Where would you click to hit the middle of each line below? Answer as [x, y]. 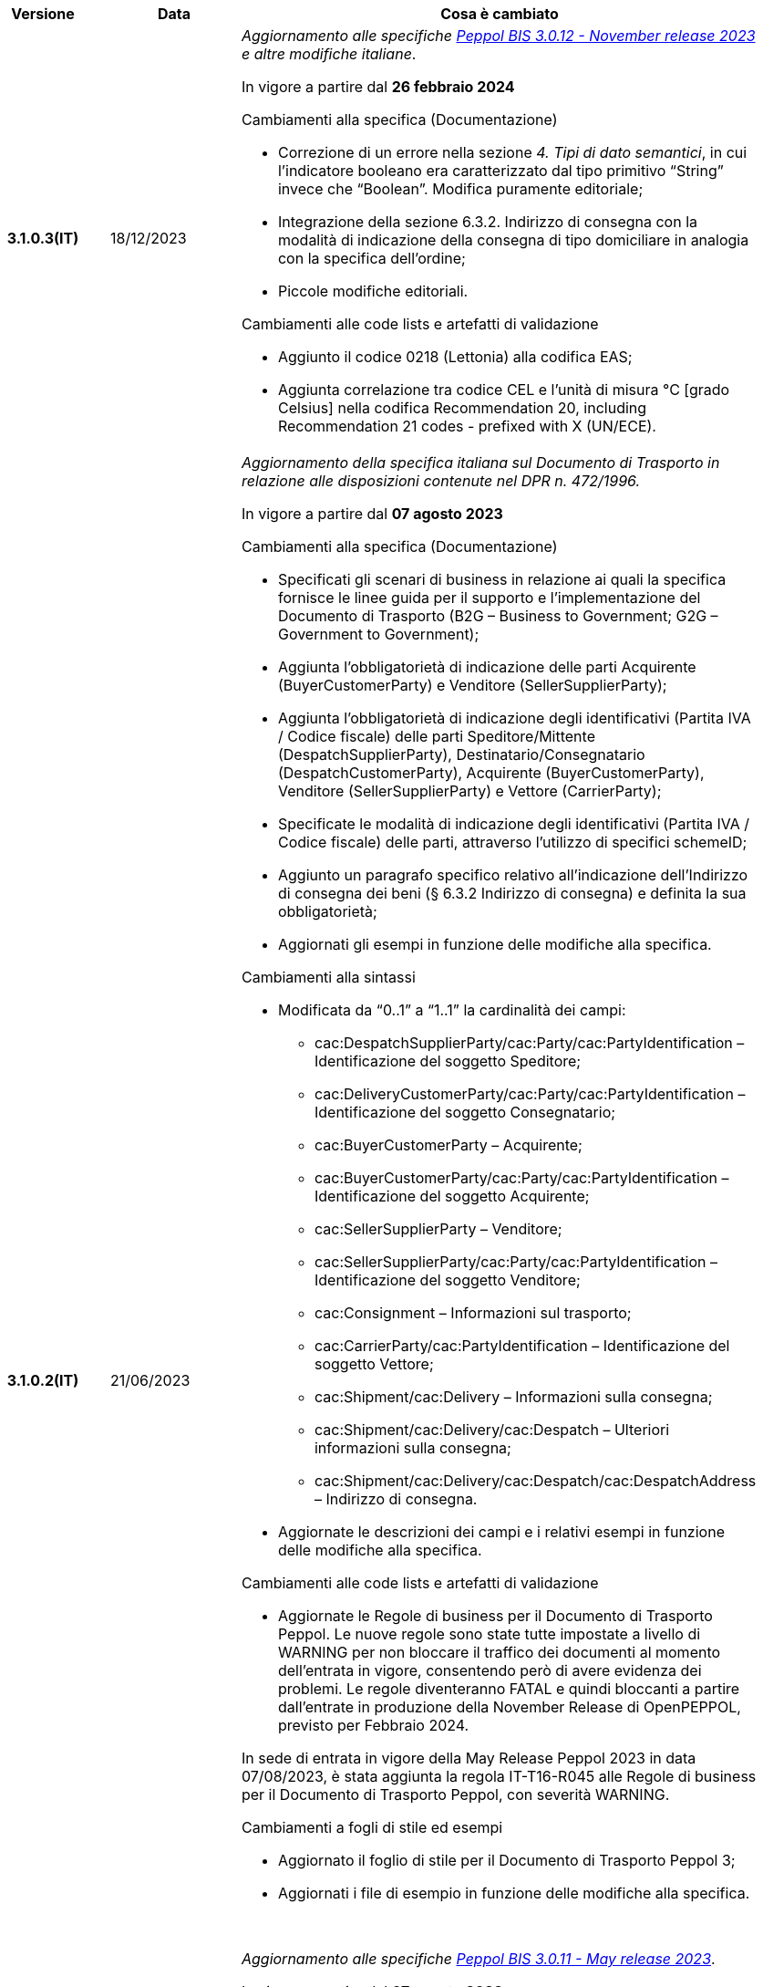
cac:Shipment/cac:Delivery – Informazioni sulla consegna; [513, 1397]
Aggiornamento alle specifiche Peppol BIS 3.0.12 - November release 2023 [498, 36]
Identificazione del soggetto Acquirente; [452, 1196]
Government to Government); [378, 634]
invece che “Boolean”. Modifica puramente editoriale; [460, 189]
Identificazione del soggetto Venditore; [447, 1280]
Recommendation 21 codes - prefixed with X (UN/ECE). [467, 426]
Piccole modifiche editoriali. [373, 291]
